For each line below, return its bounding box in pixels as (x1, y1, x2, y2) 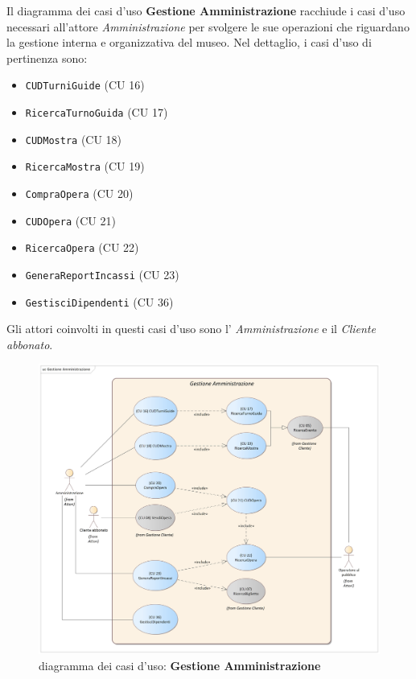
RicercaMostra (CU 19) (25, 158, 145, 175)
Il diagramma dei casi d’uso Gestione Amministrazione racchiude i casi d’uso (6, 2, 406, 19)
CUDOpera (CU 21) (25, 212, 116, 228)
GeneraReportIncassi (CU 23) (25, 265, 179, 282)
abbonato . (6, 335, 53, 352)
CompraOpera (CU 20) (25, 185, 134, 201)
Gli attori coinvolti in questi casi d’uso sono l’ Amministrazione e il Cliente (6, 320, 376, 337)
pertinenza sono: (6, 49, 88, 66)
